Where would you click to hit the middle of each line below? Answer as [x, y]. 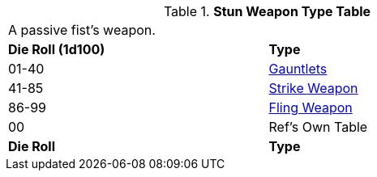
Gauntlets [298, 69]
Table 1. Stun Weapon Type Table [267, 11]
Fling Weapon [311, 107]
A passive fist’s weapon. [82, 30]
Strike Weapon [313, 88]
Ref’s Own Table [318, 127]
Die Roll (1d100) [57, 49]
